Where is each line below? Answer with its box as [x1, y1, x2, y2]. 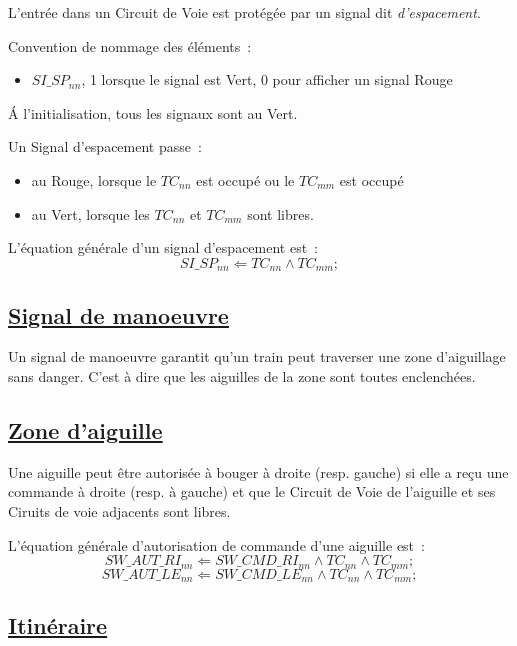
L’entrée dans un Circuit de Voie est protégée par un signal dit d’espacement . [8, 2, 481, 22]
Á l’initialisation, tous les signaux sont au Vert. [8, 102, 298, 123]
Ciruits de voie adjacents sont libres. [8, 500, 231, 521]
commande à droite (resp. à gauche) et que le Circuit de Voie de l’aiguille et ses [8, 481, 496, 502]
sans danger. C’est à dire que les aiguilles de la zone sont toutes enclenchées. [8, 366, 476, 386]
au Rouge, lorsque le [31, 169, 157, 190]
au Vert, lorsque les [31, 203, 150, 224]
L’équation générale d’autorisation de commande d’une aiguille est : [8, 534, 425, 555]
